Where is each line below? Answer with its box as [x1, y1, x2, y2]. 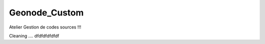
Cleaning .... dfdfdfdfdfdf [9, 33, 59, 39]
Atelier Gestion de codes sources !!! [9, 24, 81, 30]
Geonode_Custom [9, 7, 84, 18]
